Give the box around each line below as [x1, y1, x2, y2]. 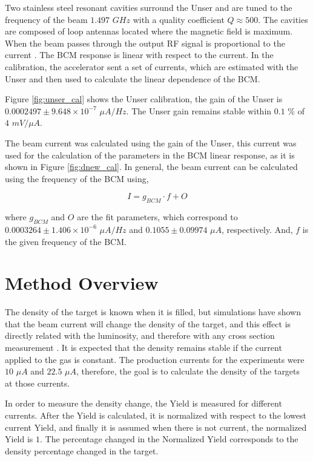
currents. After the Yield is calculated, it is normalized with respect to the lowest [5, 408, 306, 421]
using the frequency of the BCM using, [5, 172, 149, 185]
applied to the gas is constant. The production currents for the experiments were [5, 353, 305, 365]
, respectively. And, [222, 223, 293, 235]
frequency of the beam [5, 13, 88, 25]
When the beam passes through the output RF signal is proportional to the [5, 36, 285, 49]
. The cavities [258, 13, 308, 25]
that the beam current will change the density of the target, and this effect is [5, 317, 291, 330]
